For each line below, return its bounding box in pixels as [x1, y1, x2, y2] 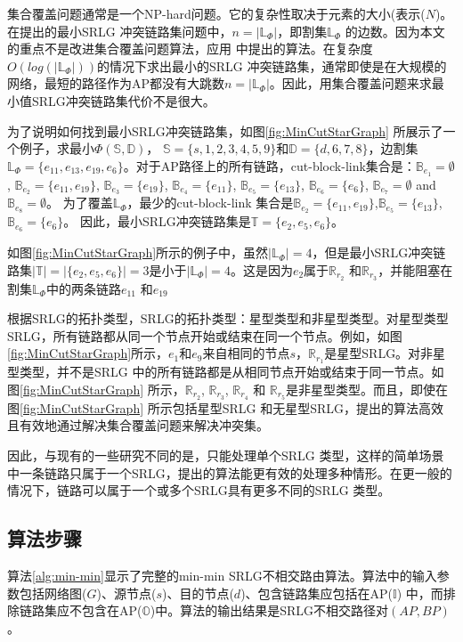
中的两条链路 [45, 279, 121, 297]
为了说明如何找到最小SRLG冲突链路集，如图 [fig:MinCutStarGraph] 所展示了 [7, 121, 443, 140]
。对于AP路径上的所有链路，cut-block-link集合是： [123, 156, 416, 175]
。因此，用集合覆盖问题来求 [269, 74, 432, 93]
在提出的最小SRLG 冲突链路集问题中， [7, 21, 232, 40]
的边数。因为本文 [345, 21, 445, 40]
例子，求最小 [19, 139, 94, 158]
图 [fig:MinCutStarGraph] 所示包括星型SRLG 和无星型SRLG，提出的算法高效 [7, 398, 444, 417]
